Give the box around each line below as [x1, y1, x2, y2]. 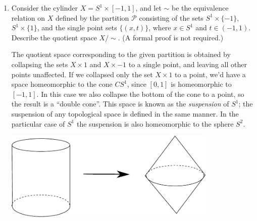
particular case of [11, 118, 65, 129]
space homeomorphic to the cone [11, 79, 113, 89]
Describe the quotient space [11, 32, 97, 42]
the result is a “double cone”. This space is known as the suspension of [11, 98, 229, 109]
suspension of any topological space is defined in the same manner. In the [11, 108, 239, 119]
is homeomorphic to [171, 79, 232, 89]
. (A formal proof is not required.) [118, 32, 224, 42]
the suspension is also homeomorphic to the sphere [76, 118, 234, 129]
